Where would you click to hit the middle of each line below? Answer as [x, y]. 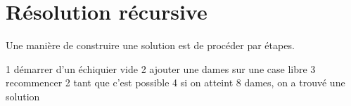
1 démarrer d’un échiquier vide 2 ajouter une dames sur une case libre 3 [161, 68]
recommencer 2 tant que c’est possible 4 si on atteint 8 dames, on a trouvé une [175, 82]
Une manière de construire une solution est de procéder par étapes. [150, 45]
